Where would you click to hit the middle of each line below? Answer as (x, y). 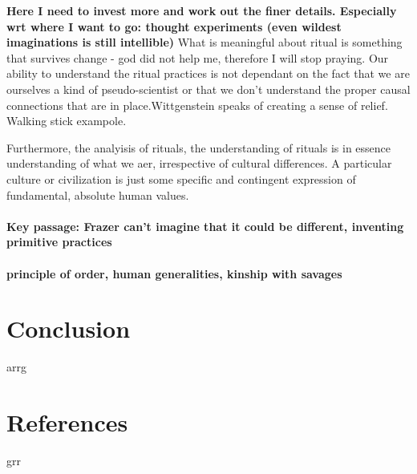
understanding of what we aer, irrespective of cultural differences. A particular (199, 163)
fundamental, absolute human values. (98, 194)
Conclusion (69, 328)
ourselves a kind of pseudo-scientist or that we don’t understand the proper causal (208, 89)
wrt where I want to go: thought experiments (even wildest (174, 26)
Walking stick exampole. (67, 121)
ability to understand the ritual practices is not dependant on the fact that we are (208, 73)
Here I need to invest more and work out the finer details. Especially (202, 10)
